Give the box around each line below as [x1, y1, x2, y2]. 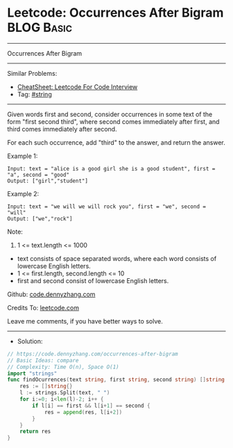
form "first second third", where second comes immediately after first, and [7, 117, 220, 126]
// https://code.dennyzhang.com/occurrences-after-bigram [7, 350, 178, 358]
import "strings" [7, 370, 58, 377]
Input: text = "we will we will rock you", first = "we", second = [7, 203, 207, 210]
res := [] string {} [19, 383, 73, 390]
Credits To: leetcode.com [7, 303, 80, 312]
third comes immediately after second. [7, 125, 117, 133]
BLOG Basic [7, 19, 73, 35]
